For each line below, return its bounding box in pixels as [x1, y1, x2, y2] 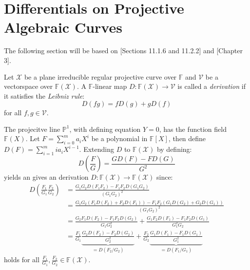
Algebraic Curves [4, 17, 122, 37]
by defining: [156, 144, 192, 154]
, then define [168, 133, 206, 144]
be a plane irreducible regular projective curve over [24, 71, 177, 82]
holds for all [4, 254, 39, 265]
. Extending [79, 144, 114, 154]
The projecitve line [4, 124, 60, 134]
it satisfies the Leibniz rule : [4, 90, 85, 101]
